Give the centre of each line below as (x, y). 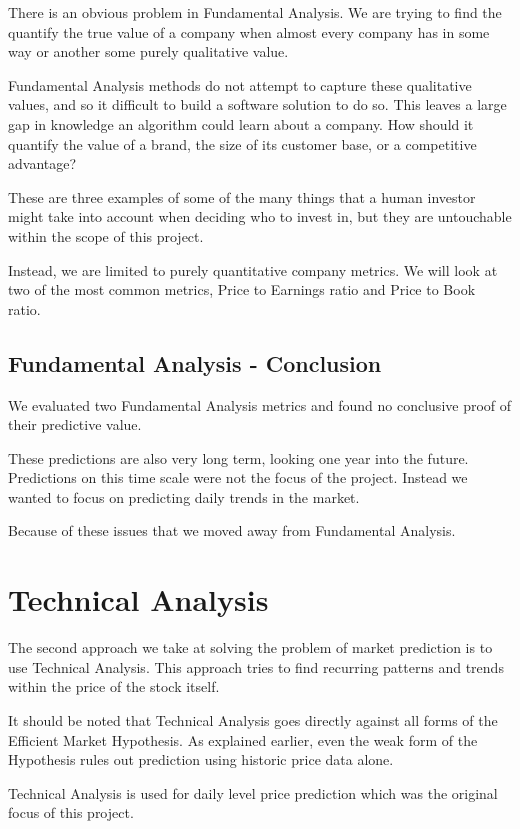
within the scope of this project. (106, 235)
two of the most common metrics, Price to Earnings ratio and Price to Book (242, 289)
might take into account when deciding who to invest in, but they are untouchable (260, 216)
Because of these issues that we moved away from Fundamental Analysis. (232, 530)
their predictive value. (75, 424)
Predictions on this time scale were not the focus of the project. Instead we (238, 477)
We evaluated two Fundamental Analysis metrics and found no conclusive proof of (260, 404)
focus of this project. (71, 812)
